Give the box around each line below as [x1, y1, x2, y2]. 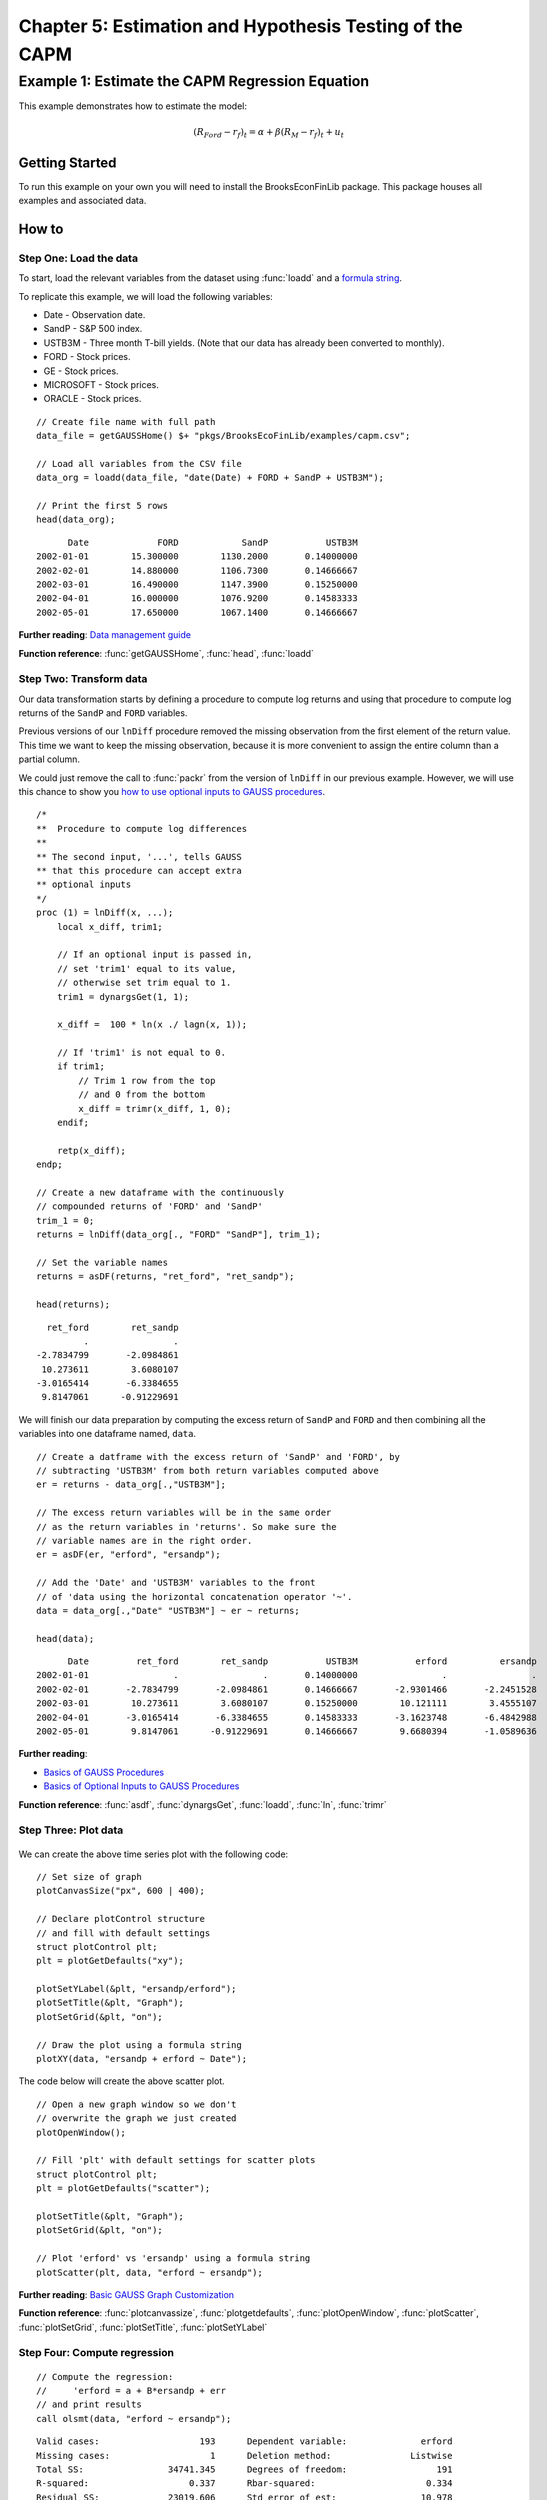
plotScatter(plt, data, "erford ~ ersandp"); [36, 2266, 264, 2278]
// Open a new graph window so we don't [36, 2098, 237, 2110]
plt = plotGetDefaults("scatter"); [36, 2183, 211, 2194]
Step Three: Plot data [18, 1823, 124, 1837]
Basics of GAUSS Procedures [43, 1766, 165, 1778]
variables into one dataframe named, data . [18, 1428, 197, 1440]
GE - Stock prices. [43, 365, 119, 377]
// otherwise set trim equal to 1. [56, 977, 232, 989]
